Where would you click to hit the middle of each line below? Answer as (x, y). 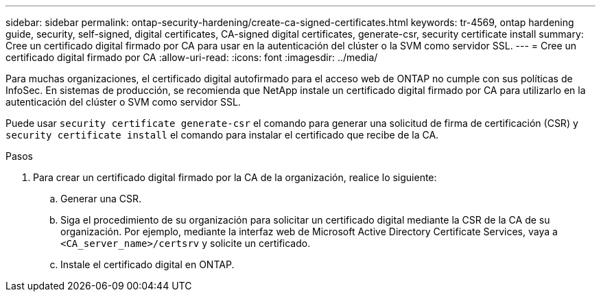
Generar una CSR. (101, 199)
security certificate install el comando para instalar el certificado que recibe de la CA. (222, 135)
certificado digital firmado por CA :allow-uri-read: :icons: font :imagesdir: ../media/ (192, 57)
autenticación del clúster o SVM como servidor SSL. (123, 102)
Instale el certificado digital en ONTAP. (148, 264)
